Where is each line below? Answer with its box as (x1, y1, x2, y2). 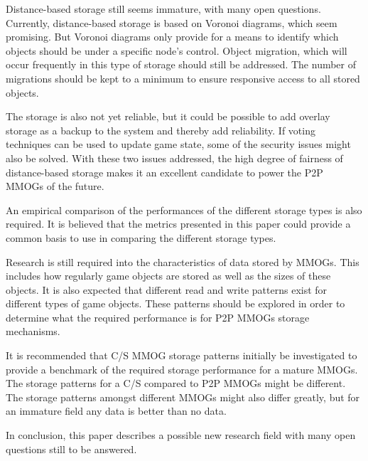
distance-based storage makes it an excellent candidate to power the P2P (6, 164, 323, 179)
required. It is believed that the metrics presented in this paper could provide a (6, 216, 351, 231)
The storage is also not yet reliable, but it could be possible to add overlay (6, 109, 330, 124)
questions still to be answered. (6, 441, 137, 456)
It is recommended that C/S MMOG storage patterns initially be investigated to (6, 348, 357, 363)
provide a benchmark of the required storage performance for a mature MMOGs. (6, 361, 358, 376)
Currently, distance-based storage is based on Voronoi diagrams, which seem (6, 15, 337, 30)
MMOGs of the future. (6, 179, 104, 194)
